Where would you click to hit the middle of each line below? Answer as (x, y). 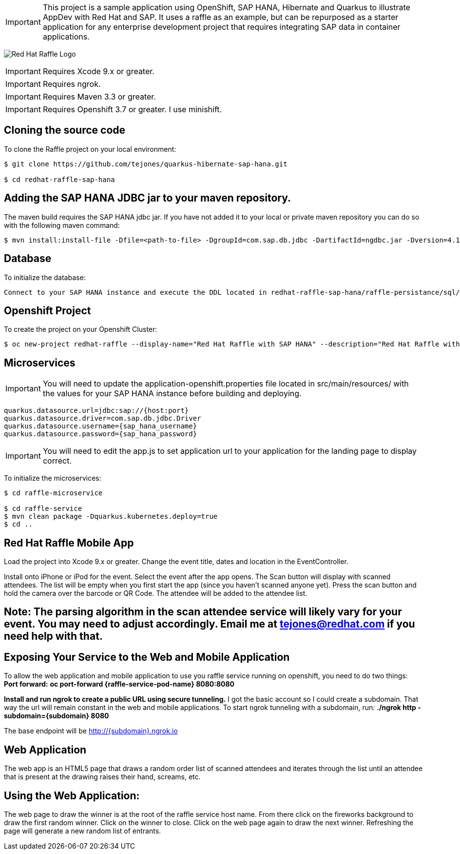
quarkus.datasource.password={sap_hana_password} (101, 434)
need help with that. (53, 636)
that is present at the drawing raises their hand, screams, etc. (102, 777)
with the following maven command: (62, 225)
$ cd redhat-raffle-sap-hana (59, 179)
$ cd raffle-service (43, 509)
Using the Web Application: (72, 795)
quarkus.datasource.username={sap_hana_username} (101, 426)
